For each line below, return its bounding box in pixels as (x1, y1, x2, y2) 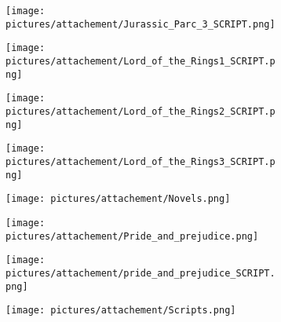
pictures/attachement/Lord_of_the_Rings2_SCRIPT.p (5, 105, 276, 117)
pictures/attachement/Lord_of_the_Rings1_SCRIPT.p (5, 55, 276, 67)
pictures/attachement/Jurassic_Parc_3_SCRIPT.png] (5, 18, 276, 30)
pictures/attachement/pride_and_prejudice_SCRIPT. (5, 267, 276, 279)
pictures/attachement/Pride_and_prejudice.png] (5, 230, 259, 242)
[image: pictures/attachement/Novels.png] (5, 193, 231, 205)
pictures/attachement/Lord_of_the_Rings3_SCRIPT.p (5, 156, 276, 167)
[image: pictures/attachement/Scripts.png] (5, 305, 236, 317)
